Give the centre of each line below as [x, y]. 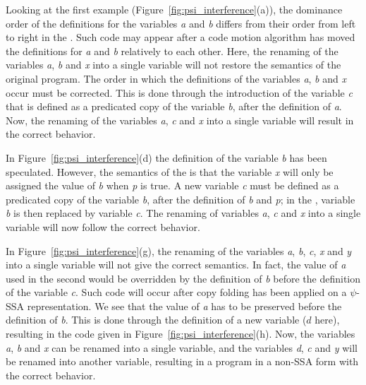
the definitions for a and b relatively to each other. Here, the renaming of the [172, 51]
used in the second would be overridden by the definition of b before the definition [183, 278]
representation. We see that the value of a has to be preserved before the [184, 306]
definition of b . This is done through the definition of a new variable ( [156, 320]
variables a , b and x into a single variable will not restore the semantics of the [173, 65]
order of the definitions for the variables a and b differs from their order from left [181, 23]
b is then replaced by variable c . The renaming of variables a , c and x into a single [183, 213]
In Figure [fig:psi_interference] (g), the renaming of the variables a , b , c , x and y [179, 250]
